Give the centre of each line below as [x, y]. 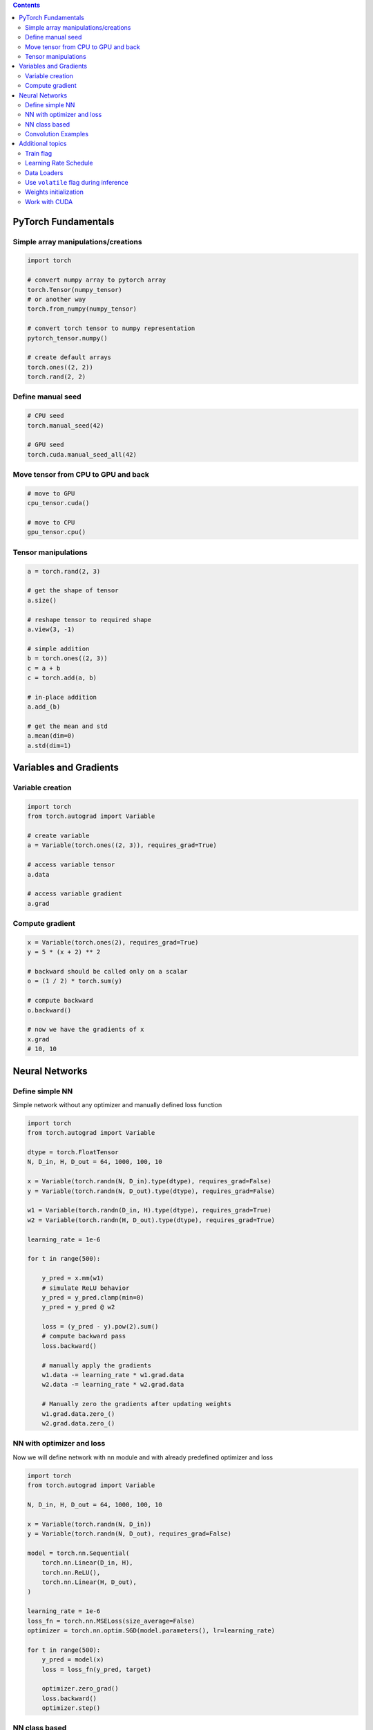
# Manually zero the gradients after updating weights [136, 1404]
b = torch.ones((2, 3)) [68, 658]
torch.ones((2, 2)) [60, 367]
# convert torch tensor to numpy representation [111, 328]
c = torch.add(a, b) [62, 677]
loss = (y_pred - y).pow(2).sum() [100, 1327]
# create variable [58, 835]
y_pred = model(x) [73, 1660]
